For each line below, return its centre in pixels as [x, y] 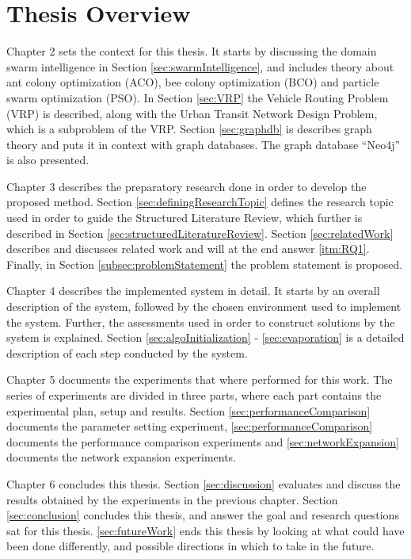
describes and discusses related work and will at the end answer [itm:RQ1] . [188, 249]
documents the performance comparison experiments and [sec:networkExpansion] [203, 441]
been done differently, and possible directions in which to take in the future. [190, 546]
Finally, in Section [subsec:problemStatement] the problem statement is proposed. [205, 264]
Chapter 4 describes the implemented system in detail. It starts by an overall [193, 291]
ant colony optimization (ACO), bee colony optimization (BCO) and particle [193, 82]
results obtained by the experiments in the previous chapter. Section [172, 499]
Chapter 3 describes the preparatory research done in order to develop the [186, 186]
